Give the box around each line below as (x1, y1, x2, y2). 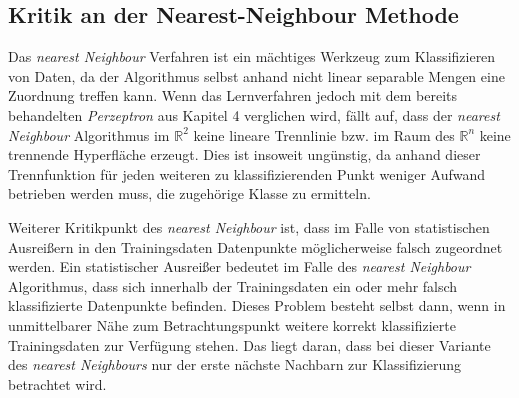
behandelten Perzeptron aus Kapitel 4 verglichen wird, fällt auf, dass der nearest (8, 104, 500, 125)
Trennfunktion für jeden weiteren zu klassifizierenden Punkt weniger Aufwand (8, 163, 485, 184)
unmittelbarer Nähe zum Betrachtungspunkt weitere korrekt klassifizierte (8, 314, 456, 335)
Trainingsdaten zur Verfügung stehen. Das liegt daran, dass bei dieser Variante (8, 334, 491, 355)
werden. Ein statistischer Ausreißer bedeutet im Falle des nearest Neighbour (8, 256, 471, 277)
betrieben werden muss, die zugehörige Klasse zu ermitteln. (8, 183, 371, 204)
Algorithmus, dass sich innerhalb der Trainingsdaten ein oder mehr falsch (8, 275, 458, 296)
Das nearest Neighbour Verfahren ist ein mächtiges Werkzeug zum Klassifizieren (8, 46, 496, 67)
